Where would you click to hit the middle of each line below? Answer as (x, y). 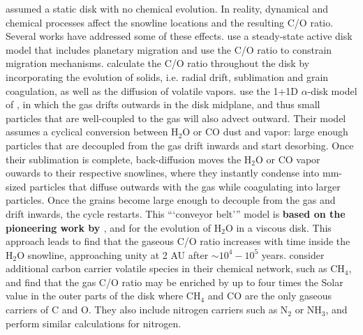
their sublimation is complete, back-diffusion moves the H (129, 159)
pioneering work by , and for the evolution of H (114, 227)
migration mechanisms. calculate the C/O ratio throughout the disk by (158, 63)
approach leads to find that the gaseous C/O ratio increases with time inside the (178, 241)
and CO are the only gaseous (269, 296)
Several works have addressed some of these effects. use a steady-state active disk (179, 36)
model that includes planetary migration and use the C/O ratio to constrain (169, 49)
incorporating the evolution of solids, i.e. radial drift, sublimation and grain (167, 76)
